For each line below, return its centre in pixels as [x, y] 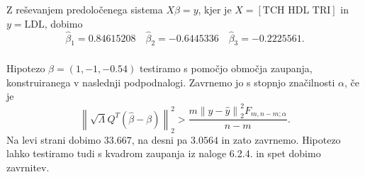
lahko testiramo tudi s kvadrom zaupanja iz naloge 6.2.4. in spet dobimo [164, 153]
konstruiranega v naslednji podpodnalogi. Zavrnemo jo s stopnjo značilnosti [171, 82]
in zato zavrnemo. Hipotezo [281, 139]
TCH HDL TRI [297, 11]
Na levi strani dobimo [54, 139]
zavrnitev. [28, 167]
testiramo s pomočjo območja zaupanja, [226, 68]
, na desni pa [159, 139]
